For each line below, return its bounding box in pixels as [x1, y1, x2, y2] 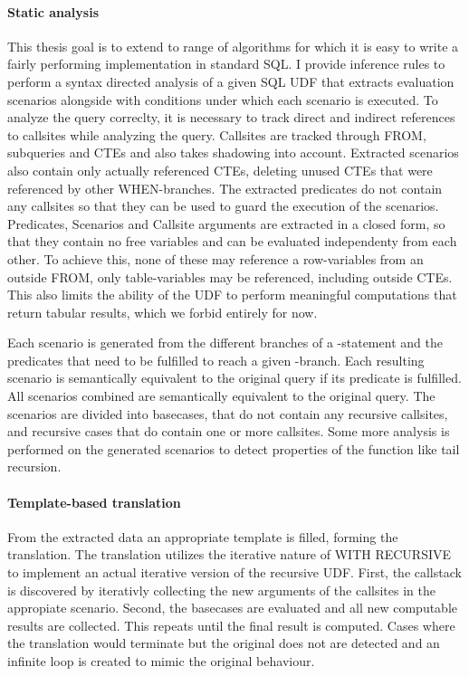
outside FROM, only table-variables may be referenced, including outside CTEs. [7, 267, 453, 286]
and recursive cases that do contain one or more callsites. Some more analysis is [7, 422, 450, 441]
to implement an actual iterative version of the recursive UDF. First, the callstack [7, 563, 462, 582]
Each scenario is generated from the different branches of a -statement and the [7, 333, 443, 352]
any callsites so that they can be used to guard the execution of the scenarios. [7, 196, 439, 215]
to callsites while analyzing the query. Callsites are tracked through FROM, [7, 125, 426, 144]
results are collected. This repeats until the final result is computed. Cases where [7, 615, 455, 634]
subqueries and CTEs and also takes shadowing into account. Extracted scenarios [7, 143, 459, 162]
